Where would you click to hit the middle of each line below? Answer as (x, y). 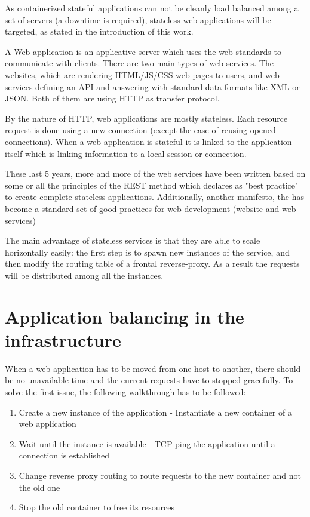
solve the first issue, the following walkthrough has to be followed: (125, 391)
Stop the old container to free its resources (96, 507)
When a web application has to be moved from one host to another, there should (153, 368)
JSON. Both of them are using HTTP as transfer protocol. (112, 98)
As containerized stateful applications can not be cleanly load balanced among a (152, 8)
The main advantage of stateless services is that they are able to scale (133, 240)
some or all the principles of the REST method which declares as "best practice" (152, 185)
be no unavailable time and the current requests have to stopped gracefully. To (149, 380)
